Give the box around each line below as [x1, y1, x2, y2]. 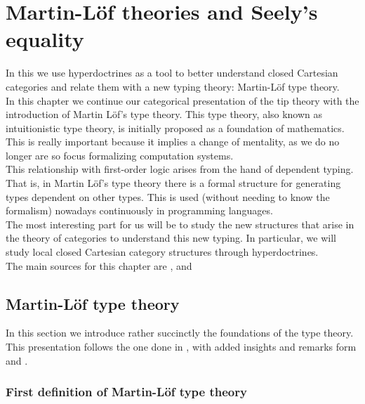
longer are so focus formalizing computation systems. [6, 148, 234, 162]
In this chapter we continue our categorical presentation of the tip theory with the [6, 93, 359, 107]
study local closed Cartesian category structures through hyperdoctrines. [6, 245, 319, 259]
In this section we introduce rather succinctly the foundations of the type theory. [6, 325, 354, 340]
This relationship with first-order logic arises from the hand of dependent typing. [6, 162, 354, 176]
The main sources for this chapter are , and [6, 258, 192, 273]
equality [6, 25, 84, 53]
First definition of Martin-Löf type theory [6, 383, 247, 400]
